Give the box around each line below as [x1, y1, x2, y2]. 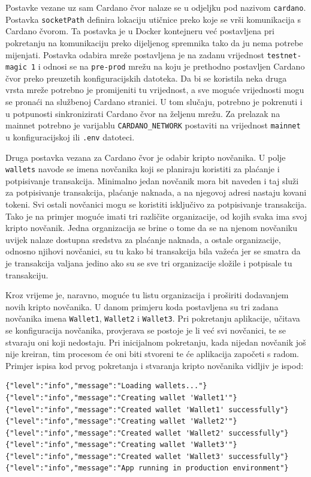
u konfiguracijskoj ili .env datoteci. [5, 130, 135, 143]
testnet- [267, 51, 301, 60]
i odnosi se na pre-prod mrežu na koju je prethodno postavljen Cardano [38, 60, 305, 73]
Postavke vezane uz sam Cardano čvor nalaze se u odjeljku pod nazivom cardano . [5, 1, 306, 13]
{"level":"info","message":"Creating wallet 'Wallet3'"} [5, 440, 237, 449]
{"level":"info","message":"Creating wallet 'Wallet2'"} [5, 417, 237, 426]
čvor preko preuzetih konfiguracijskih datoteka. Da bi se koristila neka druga [5, 71, 287, 84]
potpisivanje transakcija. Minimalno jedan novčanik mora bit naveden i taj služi [5, 174, 299, 187]
